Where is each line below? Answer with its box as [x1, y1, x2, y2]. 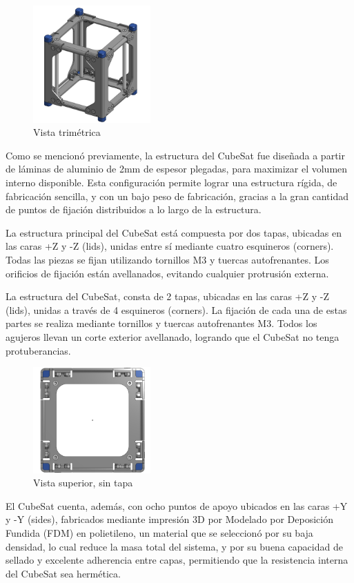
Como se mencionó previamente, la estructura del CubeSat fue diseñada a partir [6, 148, 345, 162]
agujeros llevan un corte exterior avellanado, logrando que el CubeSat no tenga [6, 329, 340, 344]
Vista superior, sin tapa [33, 475, 133, 490]
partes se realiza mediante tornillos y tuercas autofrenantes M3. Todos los [6, 316, 317, 330]
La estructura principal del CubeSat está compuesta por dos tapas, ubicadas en [6, 225, 342, 239]
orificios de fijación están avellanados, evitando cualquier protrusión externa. [6, 266, 329, 280]
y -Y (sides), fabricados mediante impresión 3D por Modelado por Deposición [6, 512, 334, 526]
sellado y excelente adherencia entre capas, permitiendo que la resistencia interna [6, 553, 348, 567]
